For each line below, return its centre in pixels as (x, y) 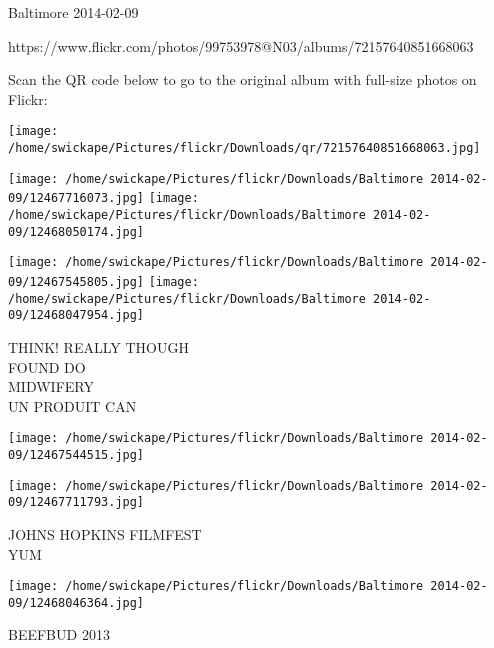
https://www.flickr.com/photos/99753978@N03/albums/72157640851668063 (241, 45)
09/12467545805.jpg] (76, 281)
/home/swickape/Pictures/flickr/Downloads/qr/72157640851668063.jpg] (244, 148)
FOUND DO (47, 366)
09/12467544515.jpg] (76, 454)
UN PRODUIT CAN (72, 405)
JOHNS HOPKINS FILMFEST (105, 533)
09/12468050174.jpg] (76, 231)
